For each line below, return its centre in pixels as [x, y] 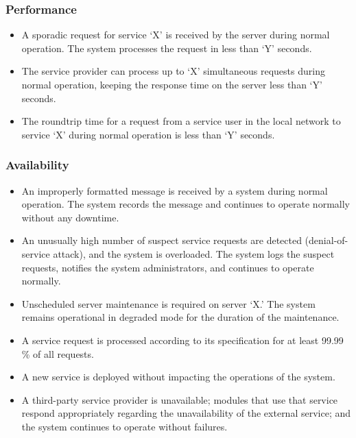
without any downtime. [70, 217]
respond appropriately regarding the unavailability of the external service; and [186, 413]
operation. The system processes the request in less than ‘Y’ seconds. [167, 48]
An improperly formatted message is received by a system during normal [175, 190]
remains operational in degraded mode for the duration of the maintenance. [180, 317]
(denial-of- [327, 240]
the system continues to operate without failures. [124, 426]
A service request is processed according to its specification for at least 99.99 [182, 340]
